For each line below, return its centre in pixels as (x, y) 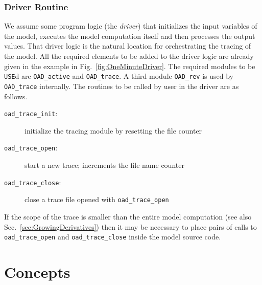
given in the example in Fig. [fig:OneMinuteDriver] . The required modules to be (130, 66)
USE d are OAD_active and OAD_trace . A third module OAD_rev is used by (119, 76)
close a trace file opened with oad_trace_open (97, 199)
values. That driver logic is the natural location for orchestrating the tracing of (128, 46)
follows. (16, 96)
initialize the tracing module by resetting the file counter (113, 130)
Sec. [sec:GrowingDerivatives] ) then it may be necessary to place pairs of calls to (130, 226)
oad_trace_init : (31, 113)
